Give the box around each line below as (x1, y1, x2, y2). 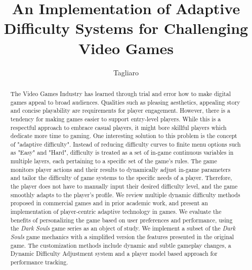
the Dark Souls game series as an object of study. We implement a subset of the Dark (10, 224, 236, 233)
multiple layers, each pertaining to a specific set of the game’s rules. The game (10, 157, 217, 165)
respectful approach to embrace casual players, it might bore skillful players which (10, 123, 227, 131)
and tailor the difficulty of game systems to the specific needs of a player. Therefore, (10, 173, 232, 182)
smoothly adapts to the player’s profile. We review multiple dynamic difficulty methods (10, 190, 240, 199)
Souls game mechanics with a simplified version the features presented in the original (10, 233, 234, 241)
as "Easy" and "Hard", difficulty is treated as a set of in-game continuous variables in (10, 148, 234, 157)
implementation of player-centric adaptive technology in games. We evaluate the (10, 207, 222, 216)
